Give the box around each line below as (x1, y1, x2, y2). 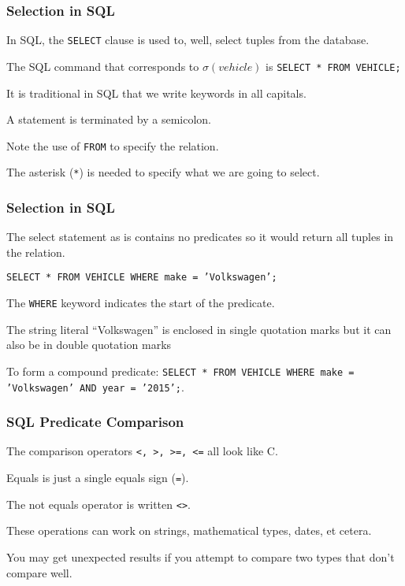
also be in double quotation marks (6, 336, 172, 353)
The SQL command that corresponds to (6, 57, 199, 74)
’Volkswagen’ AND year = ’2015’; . (6, 378, 184, 395)
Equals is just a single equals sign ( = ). (6, 469, 189, 486)
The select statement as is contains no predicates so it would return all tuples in (6, 228, 394, 245)
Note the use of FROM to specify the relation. (6, 137, 219, 154)
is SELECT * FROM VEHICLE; (266, 57, 401, 74)
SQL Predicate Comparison (6, 412, 184, 432)
